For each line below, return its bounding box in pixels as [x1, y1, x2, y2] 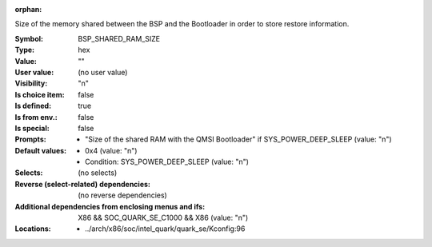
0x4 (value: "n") [85, 145, 138, 155]
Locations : [14, 224, 51, 233]
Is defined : [14, 101, 52, 111]
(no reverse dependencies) [78, 190, 167, 200]
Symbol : [14, 34, 44, 43]
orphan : [14, 5, 42, 14]
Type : [14, 45, 35, 55]
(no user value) [78, 67, 128, 77]
